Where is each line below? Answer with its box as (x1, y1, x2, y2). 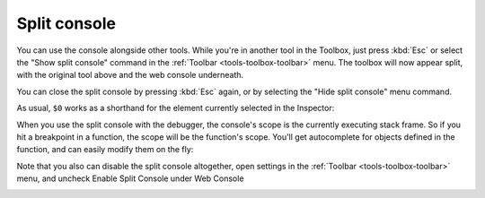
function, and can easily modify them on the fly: (16, 144, 194, 155)
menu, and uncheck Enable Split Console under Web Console (16, 173, 244, 184)
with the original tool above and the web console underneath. (16, 70, 244, 81)
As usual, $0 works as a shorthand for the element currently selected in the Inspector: (16, 103, 335, 114)
